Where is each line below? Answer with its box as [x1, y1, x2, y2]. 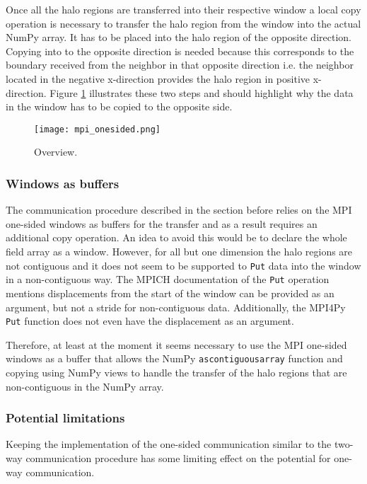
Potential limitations [6, 409, 125, 427]
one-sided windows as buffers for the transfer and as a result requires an [6, 216, 318, 231]
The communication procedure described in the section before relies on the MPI [6, 202, 352, 217]
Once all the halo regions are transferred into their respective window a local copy [6, 2, 361, 16]
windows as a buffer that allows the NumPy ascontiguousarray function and [6, 351, 343, 366]
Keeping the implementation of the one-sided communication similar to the [6, 437, 332, 451]
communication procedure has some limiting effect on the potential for [25, 451, 331, 465]
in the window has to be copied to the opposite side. [6, 99, 233, 114]
